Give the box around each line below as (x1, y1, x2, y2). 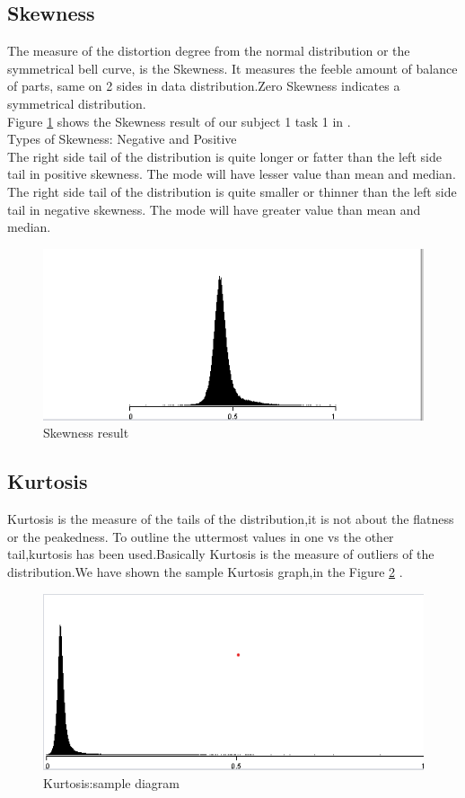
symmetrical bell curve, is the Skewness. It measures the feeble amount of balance (7, 58, 458, 77)
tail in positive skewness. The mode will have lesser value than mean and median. (7, 164, 456, 183)
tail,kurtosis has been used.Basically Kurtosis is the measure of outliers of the (7, 545, 434, 563)
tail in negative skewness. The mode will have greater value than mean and (7, 199, 421, 218)
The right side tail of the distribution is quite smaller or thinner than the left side (7, 182, 457, 200)
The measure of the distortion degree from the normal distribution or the (7, 41, 410, 60)
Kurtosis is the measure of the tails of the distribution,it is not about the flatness (7, 510, 454, 528)
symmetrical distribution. (7, 93, 146, 112)
